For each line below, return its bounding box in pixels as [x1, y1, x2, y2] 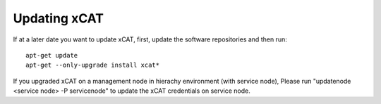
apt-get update [25, 51, 78, 59]
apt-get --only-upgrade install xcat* [25, 61, 160, 70]
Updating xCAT [13, 11, 104, 26]
